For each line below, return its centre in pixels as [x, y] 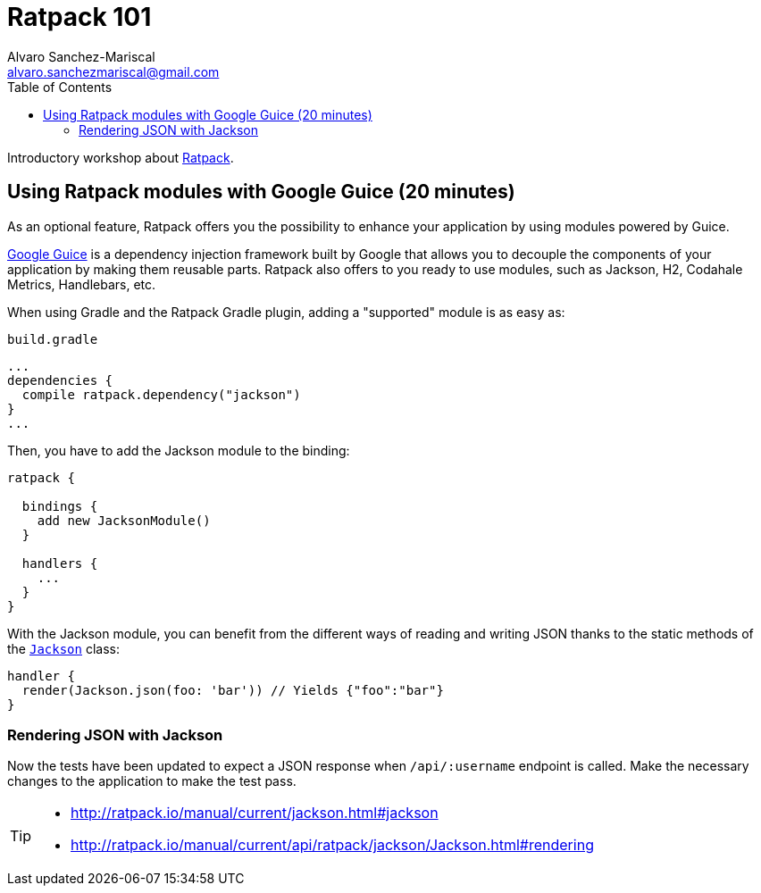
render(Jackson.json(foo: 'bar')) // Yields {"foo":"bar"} [233, 690]
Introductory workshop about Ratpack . [121, 157]
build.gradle [53, 339]
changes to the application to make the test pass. [152, 781]
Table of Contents [60, 87]
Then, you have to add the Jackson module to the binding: [179, 450]
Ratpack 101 [79, 17]
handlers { [60, 563]
